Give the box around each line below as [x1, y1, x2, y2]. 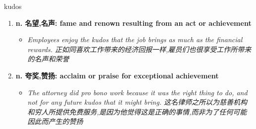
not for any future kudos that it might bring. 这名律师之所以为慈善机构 [27, 97, 247, 107]
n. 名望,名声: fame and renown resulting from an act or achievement [15, 17, 252, 28]
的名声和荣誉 [27, 54, 69, 64]
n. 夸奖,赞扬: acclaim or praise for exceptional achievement [15, 70, 219, 80]
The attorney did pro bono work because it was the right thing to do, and [27, 87, 248, 97]
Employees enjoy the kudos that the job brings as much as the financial [27, 34, 243, 45]
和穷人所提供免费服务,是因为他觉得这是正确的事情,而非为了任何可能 [27, 106, 247, 117]
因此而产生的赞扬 [27, 116, 83, 127]
